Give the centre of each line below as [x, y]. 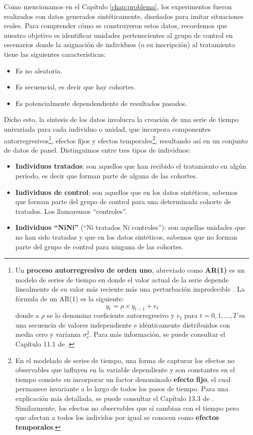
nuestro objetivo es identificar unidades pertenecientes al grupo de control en [118, 35]
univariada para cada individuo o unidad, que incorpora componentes [107, 129]
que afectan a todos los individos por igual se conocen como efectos [117, 417]
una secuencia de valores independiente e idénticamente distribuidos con [123, 324]
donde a [27, 315]
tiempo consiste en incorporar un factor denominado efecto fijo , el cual [123, 379]
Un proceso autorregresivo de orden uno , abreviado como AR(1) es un [130, 270]
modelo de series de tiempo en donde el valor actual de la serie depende [122, 279]
